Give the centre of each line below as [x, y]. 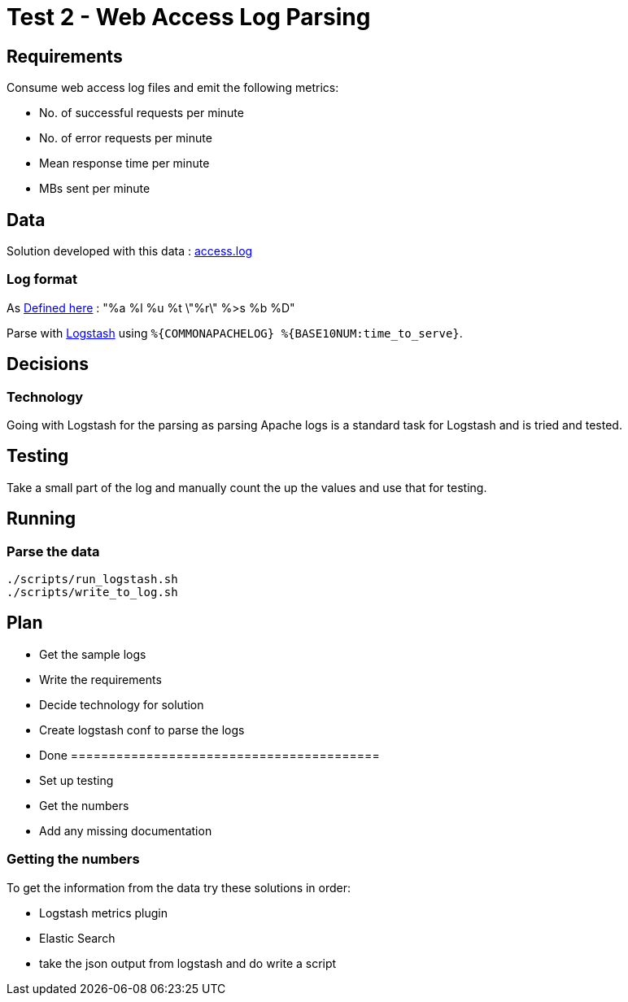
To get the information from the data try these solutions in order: [179, 887]
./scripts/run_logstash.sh [92, 579]
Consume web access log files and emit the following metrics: [173, 88]
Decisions [48, 364]
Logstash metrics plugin [104, 913]
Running [41, 519]
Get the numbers [84, 805]
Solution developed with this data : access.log [130, 251]
